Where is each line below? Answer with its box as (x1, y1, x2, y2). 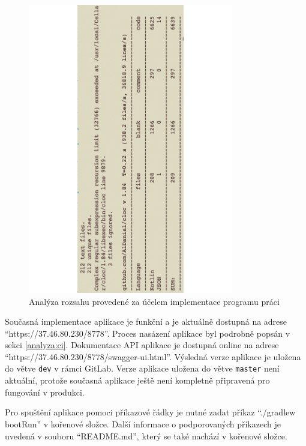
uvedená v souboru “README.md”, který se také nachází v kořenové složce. (5, 429, 287, 442)
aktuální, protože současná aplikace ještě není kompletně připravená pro (5, 374, 270, 387)
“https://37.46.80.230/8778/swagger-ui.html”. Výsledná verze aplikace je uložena (5, 350, 301, 363)
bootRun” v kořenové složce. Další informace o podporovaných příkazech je (5, 417, 281, 430)
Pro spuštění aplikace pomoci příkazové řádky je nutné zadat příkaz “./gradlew (5, 406, 296, 418)
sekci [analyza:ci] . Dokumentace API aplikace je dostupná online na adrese (5, 339, 279, 351)
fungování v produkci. (5, 385, 85, 398)
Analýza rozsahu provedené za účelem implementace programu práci (29, 295, 280, 307)
